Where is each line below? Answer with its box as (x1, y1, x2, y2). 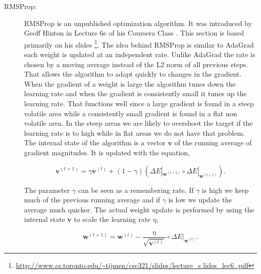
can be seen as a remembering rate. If (78, 184, 194, 195)
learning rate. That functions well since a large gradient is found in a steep (24, 98, 254, 108)
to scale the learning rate (74, 214, 151, 224)
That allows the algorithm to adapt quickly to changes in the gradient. (24, 69, 242, 79)
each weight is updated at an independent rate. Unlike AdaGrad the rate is (24, 49, 255, 60)
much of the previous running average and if (24, 194, 160, 205)
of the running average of (174, 137, 252, 148)
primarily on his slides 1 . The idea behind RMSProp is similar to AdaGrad (24, 38, 254, 50)
